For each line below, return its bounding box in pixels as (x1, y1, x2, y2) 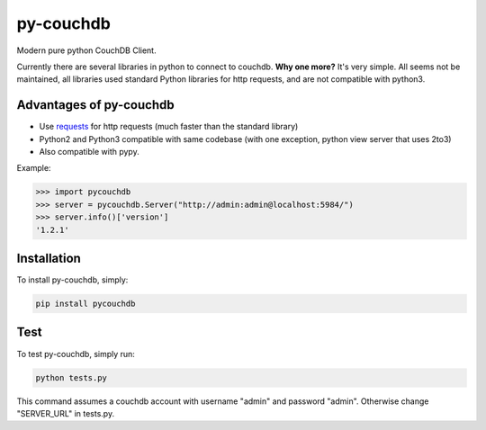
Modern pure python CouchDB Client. (16, 45, 157, 56)
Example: (16, 163, 51, 174)
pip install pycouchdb (35, 299, 136, 309)
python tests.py (35, 372, 108, 382)
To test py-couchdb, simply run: (16, 348, 135, 359)
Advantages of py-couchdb (16, 97, 175, 112)
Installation (16, 250, 81, 265)
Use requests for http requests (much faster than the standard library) (39, 121, 299, 132)
